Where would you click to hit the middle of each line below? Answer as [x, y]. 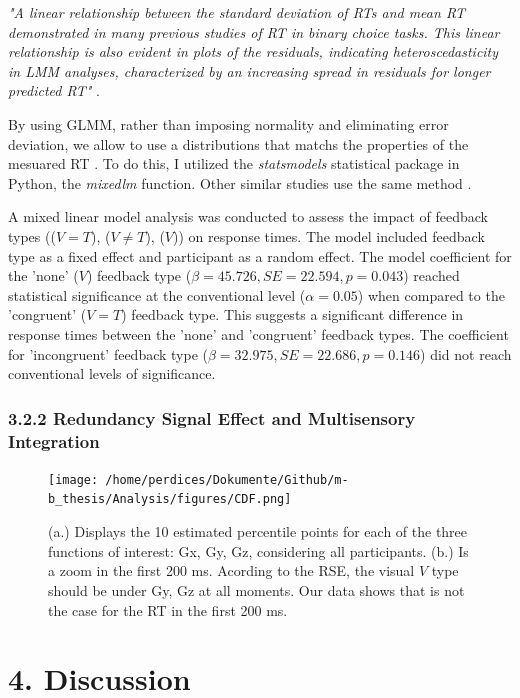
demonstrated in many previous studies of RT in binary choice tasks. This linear [254, 31]
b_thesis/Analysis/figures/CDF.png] [170, 499]
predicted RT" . [54, 90]
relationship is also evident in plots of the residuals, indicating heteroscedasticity [253, 51]
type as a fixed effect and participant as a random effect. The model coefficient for [260, 255]
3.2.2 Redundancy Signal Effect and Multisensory [212, 417]
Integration [54, 440]
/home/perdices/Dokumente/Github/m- [227, 479]
